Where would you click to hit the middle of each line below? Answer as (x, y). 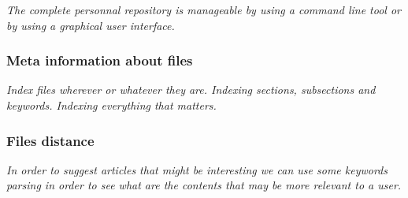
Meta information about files (100, 60)
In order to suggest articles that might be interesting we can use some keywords (197, 169)
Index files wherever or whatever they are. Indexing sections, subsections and (191, 90)
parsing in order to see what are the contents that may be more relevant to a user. (204, 185)
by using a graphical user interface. (91, 25)
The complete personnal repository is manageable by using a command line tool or (204, 9)
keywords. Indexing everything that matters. (111, 105)
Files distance (50, 140)
